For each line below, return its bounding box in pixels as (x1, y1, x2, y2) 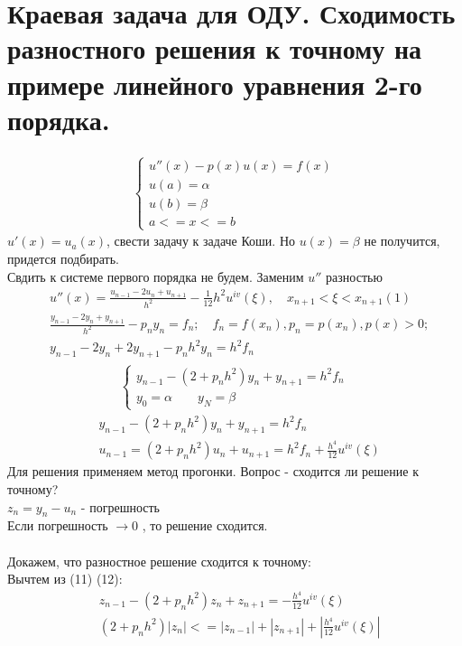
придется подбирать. (7, 248, 119, 267)
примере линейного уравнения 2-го (7, 65, 422, 102)
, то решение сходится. (142, 516, 268, 535)
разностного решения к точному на (7, 30, 422, 67)
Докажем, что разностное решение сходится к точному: (7, 551, 311, 570)
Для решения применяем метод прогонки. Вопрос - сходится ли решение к (7, 462, 419, 481)
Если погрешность (7, 516, 108, 535)
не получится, (364, 231, 440, 250)
